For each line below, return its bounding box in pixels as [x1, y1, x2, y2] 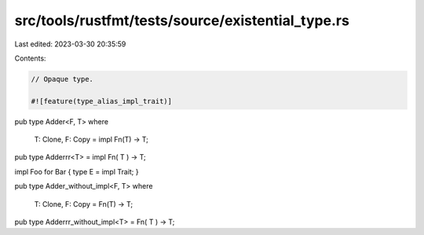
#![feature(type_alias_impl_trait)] [31, 97, 173, 105]
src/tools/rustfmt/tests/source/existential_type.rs [14, 12, 349, 29]
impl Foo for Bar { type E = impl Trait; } [14, 167, 139, 176]
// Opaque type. [31, 75, 94, 83]
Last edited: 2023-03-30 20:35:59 [14, 39, 126, 49]
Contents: [14, 53, 46, 63]
